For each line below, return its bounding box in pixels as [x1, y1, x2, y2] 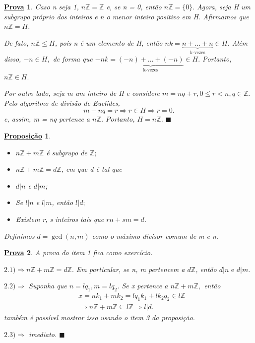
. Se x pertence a [117, 280, 168, 291]
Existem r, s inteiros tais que [15, 214, 104, 224]
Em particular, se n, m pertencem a [76, 264, 185, 274]
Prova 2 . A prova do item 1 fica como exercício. [4, 247, 153, 258]
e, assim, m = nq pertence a [4, 114, 90, 124]
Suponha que [29, 280, 67, 291]
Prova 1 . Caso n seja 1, [4, 1, 79, 11]
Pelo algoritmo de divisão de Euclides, [4, 97, 120, 108]
